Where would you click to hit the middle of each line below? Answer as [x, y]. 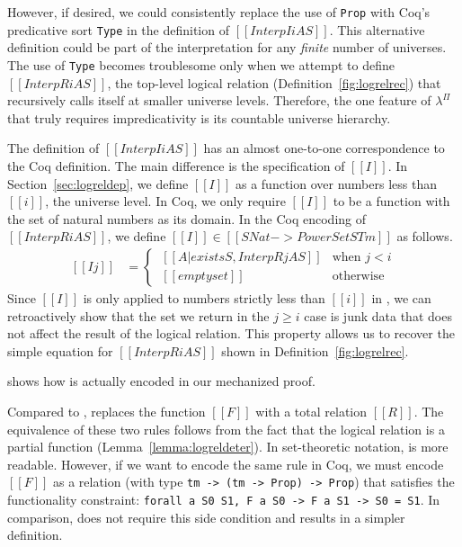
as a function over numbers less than [336, 183]
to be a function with [391, 201]
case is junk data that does [378, 315]
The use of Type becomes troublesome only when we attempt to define [201, 64]
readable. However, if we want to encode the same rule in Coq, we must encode [226, 464]
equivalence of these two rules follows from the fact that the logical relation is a [226, 429]
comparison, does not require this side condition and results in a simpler [206, 517]
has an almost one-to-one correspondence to [324, 148]
